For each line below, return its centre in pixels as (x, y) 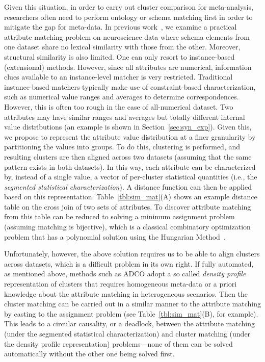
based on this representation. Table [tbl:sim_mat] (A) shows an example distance (131, 197)
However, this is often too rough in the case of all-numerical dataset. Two (119, 106)
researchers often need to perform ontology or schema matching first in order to (128, 17)
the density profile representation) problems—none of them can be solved (118, 343)
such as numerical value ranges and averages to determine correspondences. (122, 97)
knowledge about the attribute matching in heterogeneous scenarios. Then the (126, 293)
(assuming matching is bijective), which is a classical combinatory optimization (127, 227)
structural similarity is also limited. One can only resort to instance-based (120, 56)
